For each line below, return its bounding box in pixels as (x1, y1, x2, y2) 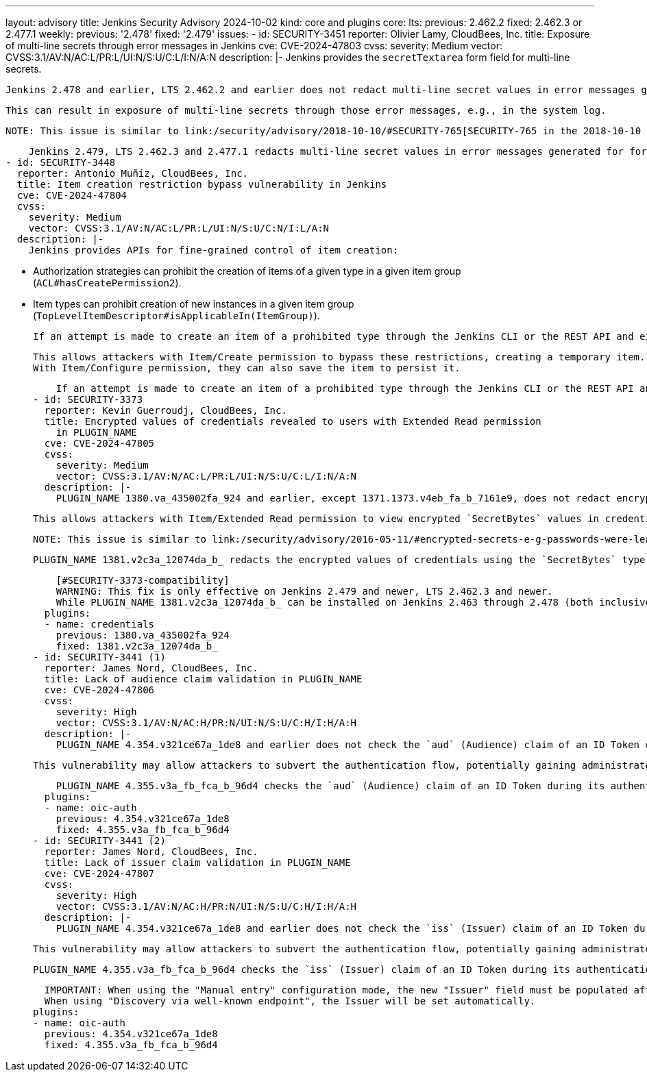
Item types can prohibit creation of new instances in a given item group (33, 298, 354, 310)
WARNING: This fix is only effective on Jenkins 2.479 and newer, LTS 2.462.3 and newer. (56, 586, 553, 597)
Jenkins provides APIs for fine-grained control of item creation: (28, 245, 399, 256)
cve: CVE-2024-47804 (16, 190, 127, 201)
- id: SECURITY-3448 (5, 157, 116, 168)
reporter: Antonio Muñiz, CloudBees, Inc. (16, 168, 249, 179)
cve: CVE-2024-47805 (44, 438, 155, 449)
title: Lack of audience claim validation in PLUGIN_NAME (44, 673, 363, 684)
